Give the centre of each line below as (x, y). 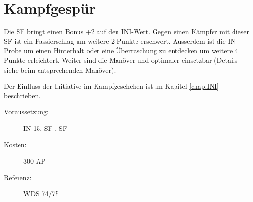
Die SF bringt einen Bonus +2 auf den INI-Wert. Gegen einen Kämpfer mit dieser (127, 31)
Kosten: (15, 144)
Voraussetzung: (26, 112)
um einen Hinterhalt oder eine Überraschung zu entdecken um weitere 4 (131, 50)
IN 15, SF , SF (45, 128)
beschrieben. (22, 95)
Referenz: (18, 177)
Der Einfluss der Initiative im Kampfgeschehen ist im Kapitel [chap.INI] (112, 86)
